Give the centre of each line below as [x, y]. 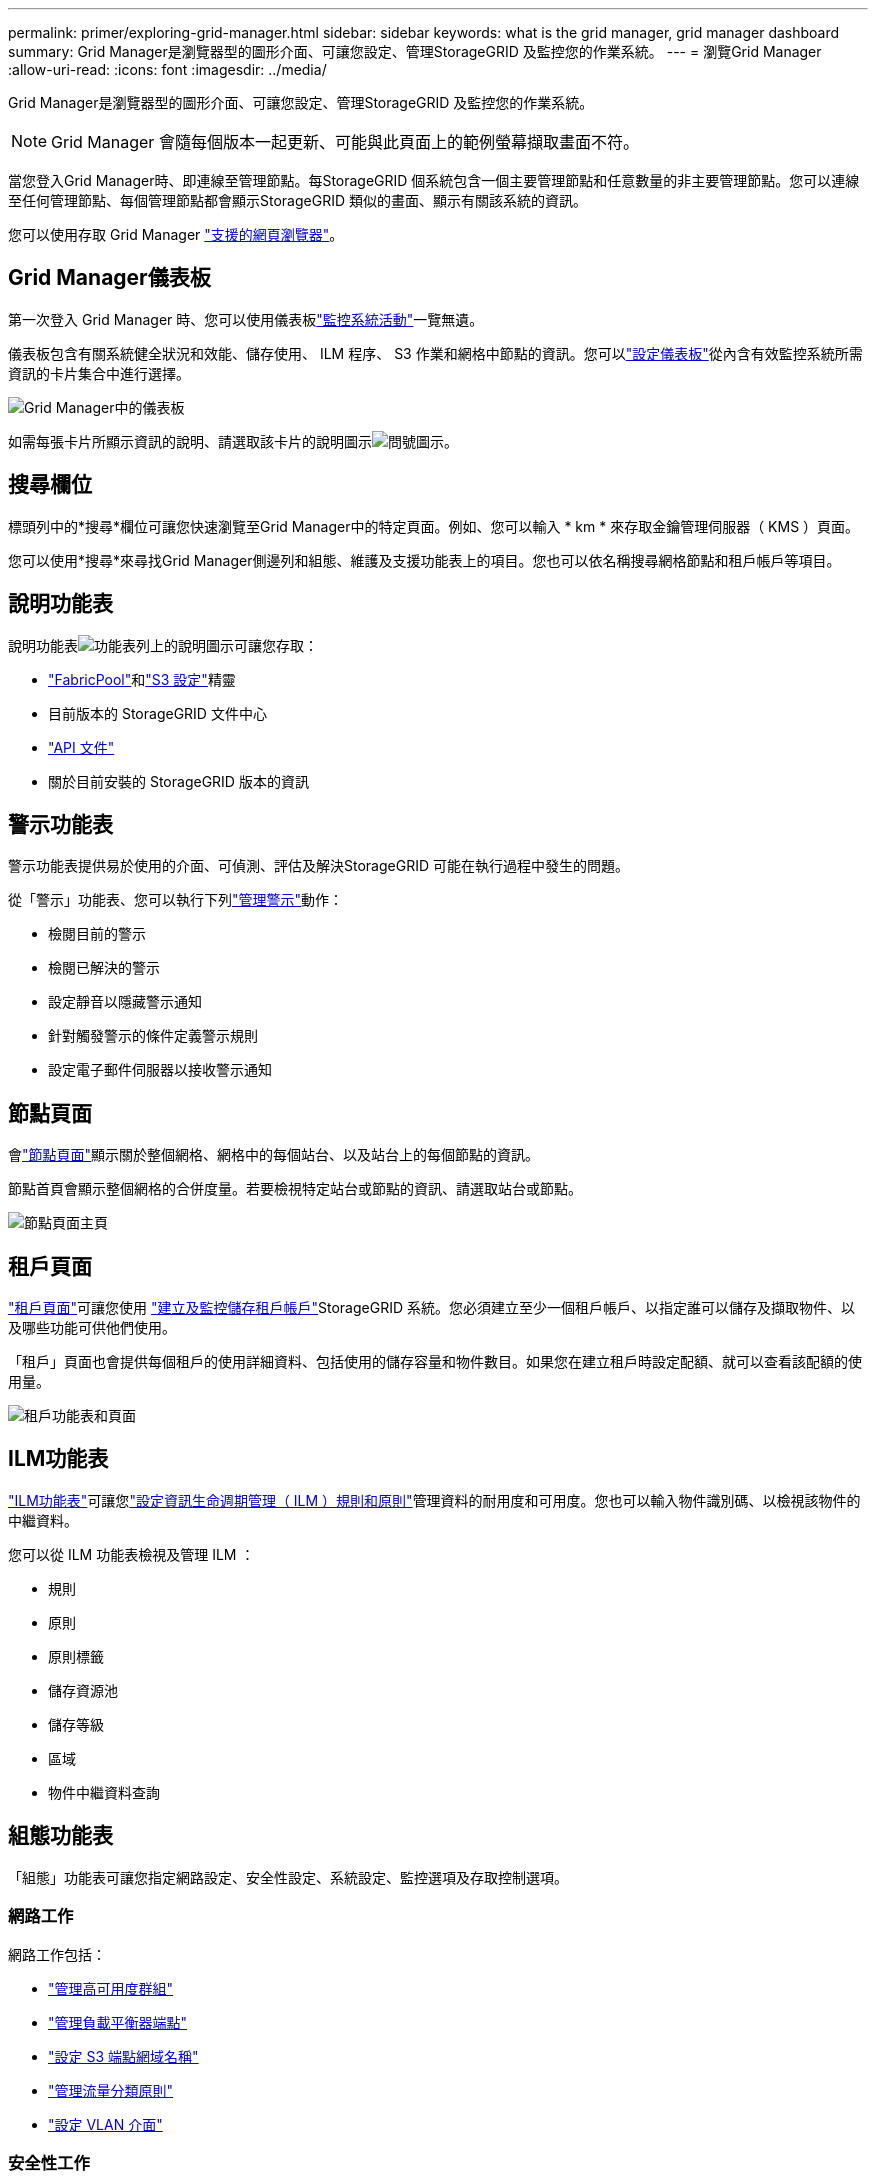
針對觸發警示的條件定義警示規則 [153, 1036]
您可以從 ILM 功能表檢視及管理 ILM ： [131, 1554]
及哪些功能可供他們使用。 [92, 1328]
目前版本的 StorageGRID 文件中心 [157, 713]
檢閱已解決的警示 [104, 968]
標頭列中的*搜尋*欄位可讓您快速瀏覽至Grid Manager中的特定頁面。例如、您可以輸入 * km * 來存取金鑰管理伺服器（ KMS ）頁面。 [434, 526]
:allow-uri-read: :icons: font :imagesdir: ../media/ [167, 69]
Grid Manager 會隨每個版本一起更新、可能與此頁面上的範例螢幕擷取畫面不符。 [345, 142]
